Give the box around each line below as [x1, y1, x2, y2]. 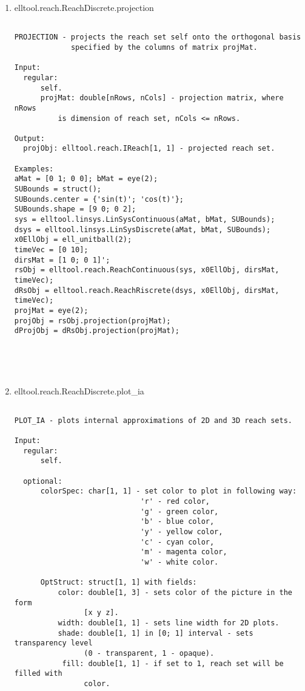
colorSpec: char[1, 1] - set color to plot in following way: [40, 487, 297, 496]
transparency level [14, 639, 93, 648]
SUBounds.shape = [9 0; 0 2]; [14, 205, 136, 214]
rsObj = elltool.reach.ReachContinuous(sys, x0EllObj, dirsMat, [14, 266, 280, 275]
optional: [23, 476, 62, 486]
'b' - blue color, [140, 517, 215, 526]
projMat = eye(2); [14, 306, 89, 315]
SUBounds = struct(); [14, 185, 101, 194]
